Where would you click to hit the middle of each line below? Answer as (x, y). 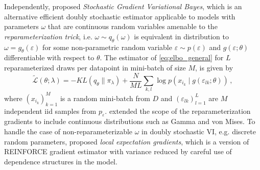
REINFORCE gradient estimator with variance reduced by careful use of (118, 151)
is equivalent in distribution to (181, 36)
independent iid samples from (50, 111)
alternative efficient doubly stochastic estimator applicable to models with (120, 16)
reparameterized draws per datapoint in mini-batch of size (95, 67)
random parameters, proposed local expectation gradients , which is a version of (127, 141)
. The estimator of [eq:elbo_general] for (162, 57)
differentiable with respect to (49, 57)
